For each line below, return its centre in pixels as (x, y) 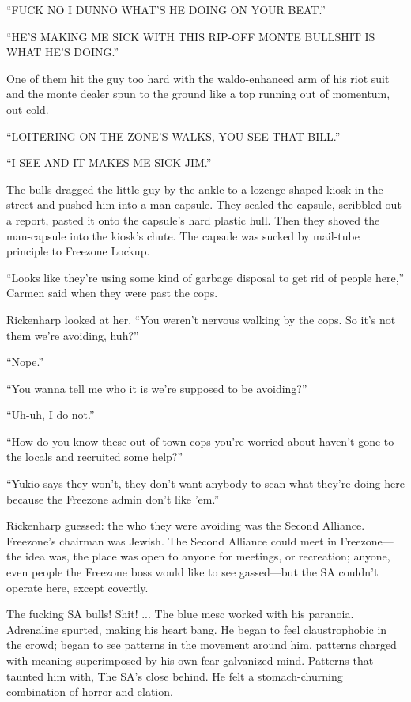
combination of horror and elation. (90, 691)
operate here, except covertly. (77, 587)
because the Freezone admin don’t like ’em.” (113, 498)
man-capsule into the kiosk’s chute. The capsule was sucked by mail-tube (183, 235)
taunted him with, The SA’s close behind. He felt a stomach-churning (175, 676)
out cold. (28, 109)
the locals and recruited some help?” (95, 457)
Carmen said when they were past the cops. (112, 293)
